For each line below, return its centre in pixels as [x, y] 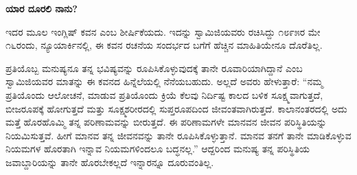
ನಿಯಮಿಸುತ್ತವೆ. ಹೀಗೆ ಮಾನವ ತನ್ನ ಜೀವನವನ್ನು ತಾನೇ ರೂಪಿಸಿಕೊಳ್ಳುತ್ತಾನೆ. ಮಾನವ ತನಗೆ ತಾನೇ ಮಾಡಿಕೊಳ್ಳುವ [178, 135]
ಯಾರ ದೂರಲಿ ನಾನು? [42, 8]
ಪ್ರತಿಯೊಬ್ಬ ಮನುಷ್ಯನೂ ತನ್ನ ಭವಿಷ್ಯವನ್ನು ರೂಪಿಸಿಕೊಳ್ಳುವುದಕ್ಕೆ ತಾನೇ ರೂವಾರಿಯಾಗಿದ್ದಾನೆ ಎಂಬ [154, 68]
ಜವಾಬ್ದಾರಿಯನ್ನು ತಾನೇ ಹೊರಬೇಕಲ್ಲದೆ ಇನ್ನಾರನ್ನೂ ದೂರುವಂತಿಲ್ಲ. [110, 162]
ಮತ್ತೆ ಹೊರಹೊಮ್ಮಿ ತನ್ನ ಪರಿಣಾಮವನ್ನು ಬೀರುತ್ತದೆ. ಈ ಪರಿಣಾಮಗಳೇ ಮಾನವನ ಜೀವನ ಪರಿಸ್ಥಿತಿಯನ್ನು [166, 122]
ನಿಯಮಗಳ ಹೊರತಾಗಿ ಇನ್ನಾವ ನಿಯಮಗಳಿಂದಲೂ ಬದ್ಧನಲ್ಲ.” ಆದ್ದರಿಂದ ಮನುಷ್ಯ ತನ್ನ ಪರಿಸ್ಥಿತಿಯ [158, 149]
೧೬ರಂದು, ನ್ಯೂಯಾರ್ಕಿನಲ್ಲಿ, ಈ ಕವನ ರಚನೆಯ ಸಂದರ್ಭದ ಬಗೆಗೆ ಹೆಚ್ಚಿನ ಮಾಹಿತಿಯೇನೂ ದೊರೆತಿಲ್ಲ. [164, 45]
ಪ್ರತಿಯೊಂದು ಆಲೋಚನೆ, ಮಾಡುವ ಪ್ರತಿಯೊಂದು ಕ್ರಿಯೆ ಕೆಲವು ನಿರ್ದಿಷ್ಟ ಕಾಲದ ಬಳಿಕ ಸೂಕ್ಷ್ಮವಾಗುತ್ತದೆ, [164, 94]
